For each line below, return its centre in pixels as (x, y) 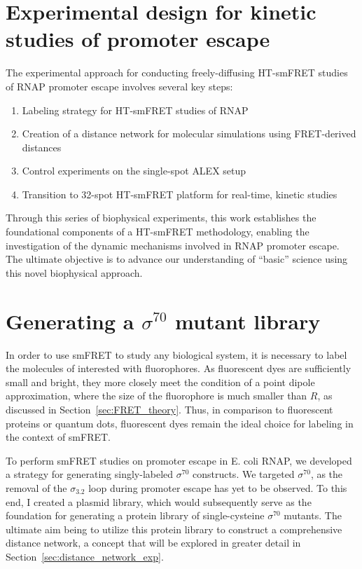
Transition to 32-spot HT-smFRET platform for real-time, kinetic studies (180, 194)
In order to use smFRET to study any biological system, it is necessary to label (176, 354)
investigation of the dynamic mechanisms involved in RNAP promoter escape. (173, 245)
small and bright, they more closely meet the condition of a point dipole (160, 382)
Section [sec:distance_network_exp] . (85, 556)
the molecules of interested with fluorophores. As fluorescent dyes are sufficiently (179, 368)
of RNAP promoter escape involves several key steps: (119, 86)
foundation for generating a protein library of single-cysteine (135, 515)
